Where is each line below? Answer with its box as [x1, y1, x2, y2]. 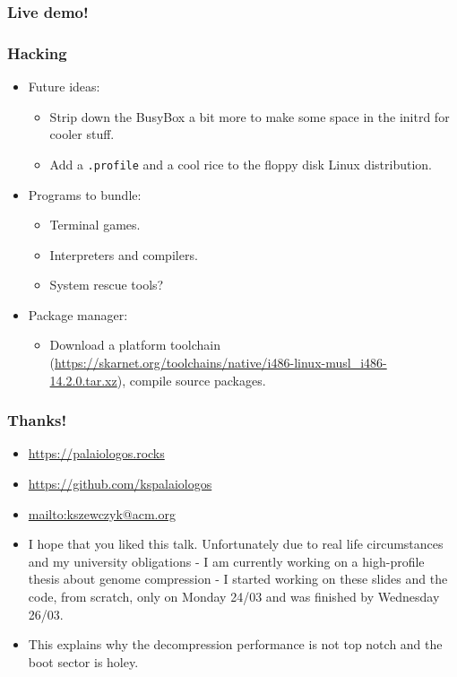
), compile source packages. [116, 370, 266, 389]
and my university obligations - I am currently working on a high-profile [28, 551, 425, 570]
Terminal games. [49, 215, 141, 234]
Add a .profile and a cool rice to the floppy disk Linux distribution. [49, 154, 433, 173]
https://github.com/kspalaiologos [28, 474, 212, 493]
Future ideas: [28, 77, 100, 96]
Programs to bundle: [28, 185, 142, 204]
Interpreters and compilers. [49, 245, 198, 264]
